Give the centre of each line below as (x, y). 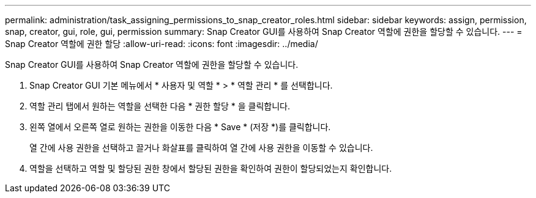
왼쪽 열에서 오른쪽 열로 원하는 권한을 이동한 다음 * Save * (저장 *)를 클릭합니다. (180, 127)
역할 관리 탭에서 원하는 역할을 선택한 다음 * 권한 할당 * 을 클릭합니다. (160, 106)
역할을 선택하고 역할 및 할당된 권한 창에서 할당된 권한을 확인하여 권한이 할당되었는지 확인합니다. (211, 168)
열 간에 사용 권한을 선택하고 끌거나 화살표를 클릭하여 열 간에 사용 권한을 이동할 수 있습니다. (201, 148)
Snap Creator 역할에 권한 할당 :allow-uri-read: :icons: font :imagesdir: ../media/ (162, 44)
